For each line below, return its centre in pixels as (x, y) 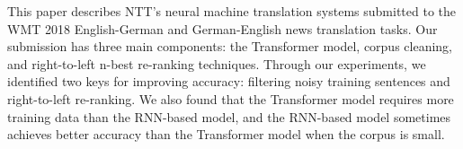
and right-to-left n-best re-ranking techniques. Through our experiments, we (217, 63)
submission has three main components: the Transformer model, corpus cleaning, (230, 46)
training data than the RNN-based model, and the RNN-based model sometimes (229, 116)
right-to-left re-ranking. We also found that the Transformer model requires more (231, 98)
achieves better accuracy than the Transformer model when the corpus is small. (226, 134)
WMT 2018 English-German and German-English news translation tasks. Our (223, 28)
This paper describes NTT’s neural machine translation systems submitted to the (231, 11)
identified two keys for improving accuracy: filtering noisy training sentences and (229, 81)
